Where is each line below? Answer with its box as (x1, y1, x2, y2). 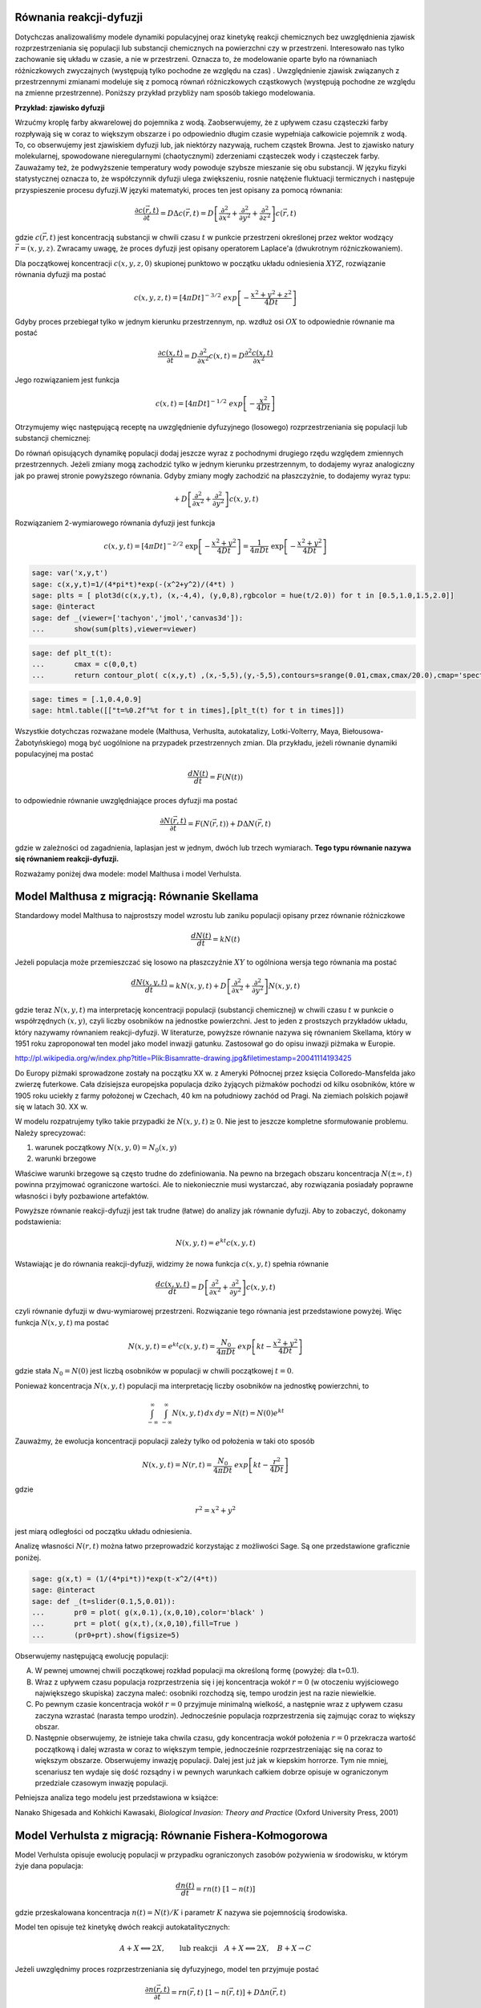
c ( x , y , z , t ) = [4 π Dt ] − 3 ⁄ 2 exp (133, 292, 238, 303)
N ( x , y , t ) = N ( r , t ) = (141, 1460, 212, 1470)
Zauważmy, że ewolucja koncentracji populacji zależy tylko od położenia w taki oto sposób (14, 1436, 315, 1446)
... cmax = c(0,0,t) (31, 659, 138, 669)
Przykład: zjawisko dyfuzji (14, 103, 105, 112)
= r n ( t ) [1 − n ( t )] (195, 1884, 256, 1893)
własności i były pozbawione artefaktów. (14, 1191, 149, 1201)
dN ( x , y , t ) (131, 978, 168, 987)
